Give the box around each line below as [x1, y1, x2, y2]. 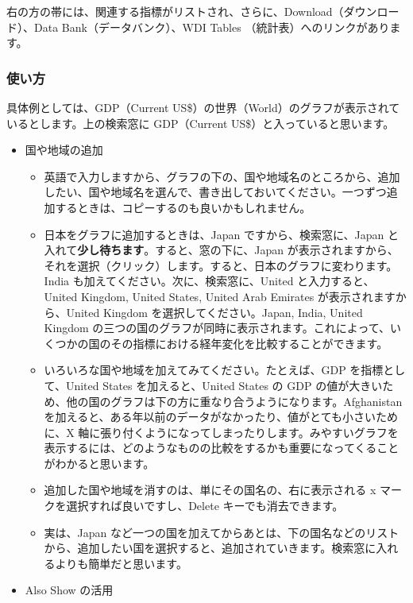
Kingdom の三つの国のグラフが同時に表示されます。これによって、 [44, 319, 391, 336]
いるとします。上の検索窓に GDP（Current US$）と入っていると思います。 [6, 114, 395, 131]
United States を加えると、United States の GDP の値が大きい [65, 377, 383, 393]
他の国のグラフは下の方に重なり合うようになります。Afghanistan [66, 392, 403, 409]
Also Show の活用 [25, 582, 114, 598]
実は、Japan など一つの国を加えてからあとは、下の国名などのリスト [44, 524, 399, 540]
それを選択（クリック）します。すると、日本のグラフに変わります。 [44, 257, 398, 273]
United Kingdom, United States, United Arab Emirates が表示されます [44, 288, 396, 304]
